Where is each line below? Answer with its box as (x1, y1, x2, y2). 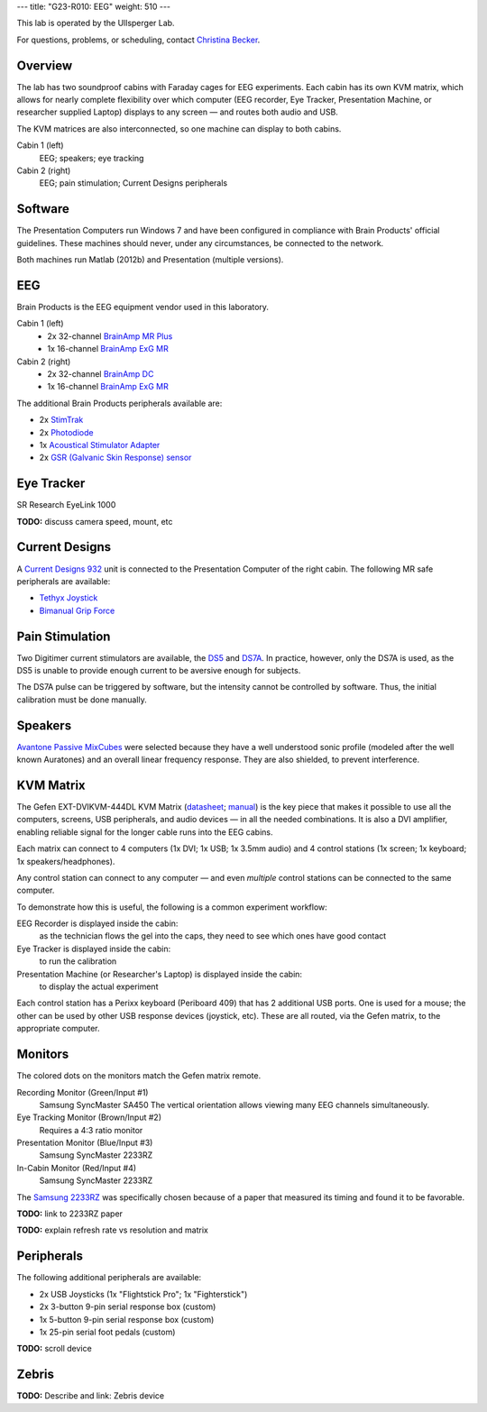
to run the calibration (39, 956, 117, 967)
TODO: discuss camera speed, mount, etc (16, 516, 173, 527)
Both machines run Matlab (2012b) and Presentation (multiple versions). (16, 254, 284, 265)
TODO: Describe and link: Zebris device (16, 1390, 165, 1401)
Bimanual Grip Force (39, 605, 115, 616)
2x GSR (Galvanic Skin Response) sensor (39, 452, 192, 463)
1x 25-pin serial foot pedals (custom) (39, 1326, 176, 1337)
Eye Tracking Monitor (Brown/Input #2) (16, 1112, 162, 1123)
